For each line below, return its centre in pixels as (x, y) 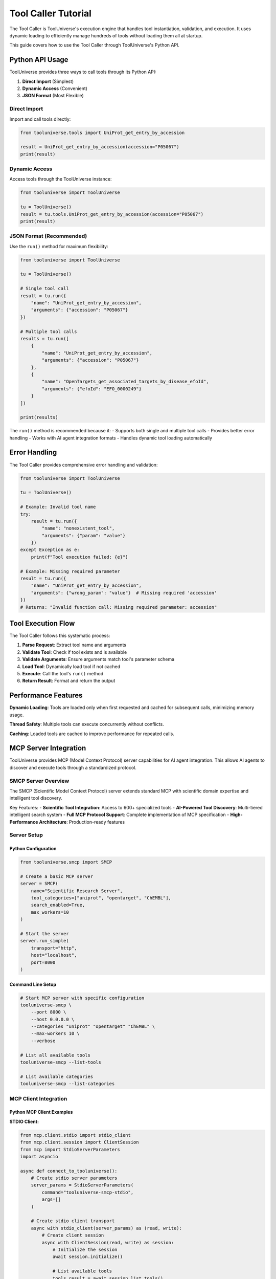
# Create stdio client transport (73, 1221)
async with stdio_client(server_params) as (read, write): (107, 1228)
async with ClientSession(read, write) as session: (108, 1242)
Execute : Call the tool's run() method (63, 674)
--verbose (43, 1041)
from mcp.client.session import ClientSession (79, 1142)
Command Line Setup (33, 984)
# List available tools (82, 1271)
